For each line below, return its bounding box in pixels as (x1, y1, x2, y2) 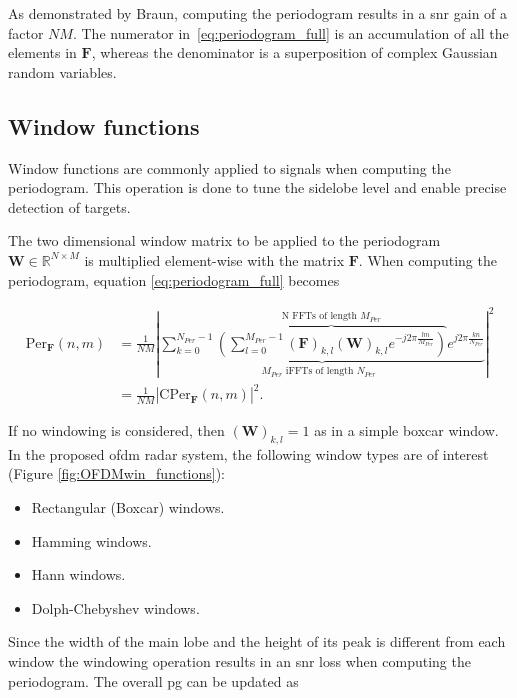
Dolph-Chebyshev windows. (31, 597, 200, 618)
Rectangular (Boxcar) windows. (31, 497, 225, 518)
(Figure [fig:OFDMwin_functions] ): (8, 463, 226, 484)
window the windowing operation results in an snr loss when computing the (8, 651, 471, 672)
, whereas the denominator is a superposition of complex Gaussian (91, 42, 498, 63)
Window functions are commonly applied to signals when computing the (8, 157, 451, 178)
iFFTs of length (285, 366, 354, 377)
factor (8, 22, 44, 43)
